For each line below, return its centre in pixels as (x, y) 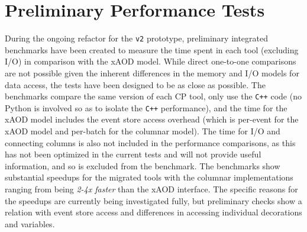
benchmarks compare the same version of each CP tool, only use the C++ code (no (153, 96)
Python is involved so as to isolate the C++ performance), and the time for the (146, 107)
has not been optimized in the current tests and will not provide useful (133, 154)
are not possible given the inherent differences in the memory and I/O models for (152, 72)
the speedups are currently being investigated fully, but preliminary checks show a (153, 200)
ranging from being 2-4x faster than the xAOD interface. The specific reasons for (151, 189)
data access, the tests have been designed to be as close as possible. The (135, 84)
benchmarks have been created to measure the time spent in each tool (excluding (152, 49)
